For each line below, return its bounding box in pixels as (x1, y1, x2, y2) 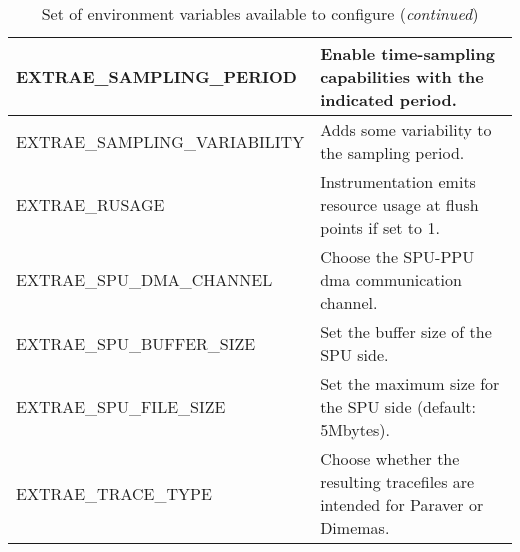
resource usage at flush (320, 193, 479, 216)
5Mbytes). (320, 418, 391, 441)
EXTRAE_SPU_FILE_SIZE (16, 395, 226, 418)
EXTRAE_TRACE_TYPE (16, 481, 212, 505)
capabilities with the (320, 65, 484, 88)
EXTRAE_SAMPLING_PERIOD (16, 65, 297, 88)
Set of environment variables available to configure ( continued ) (41, 2, 479, 25)
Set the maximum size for (320, 372, 500, 395)
